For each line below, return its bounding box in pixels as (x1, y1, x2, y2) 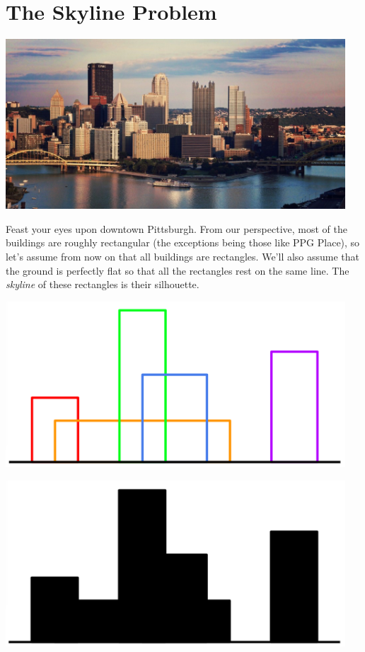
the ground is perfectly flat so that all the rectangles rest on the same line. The (6, 263, 349, 278)
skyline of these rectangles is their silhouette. (6, 277, 199, 292)
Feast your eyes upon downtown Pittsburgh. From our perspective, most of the (6, 221, 348, 236)
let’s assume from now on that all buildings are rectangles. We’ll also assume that (6, 248, 360, 263)
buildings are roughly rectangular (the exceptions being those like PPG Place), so (6, 235, 360, 250)
